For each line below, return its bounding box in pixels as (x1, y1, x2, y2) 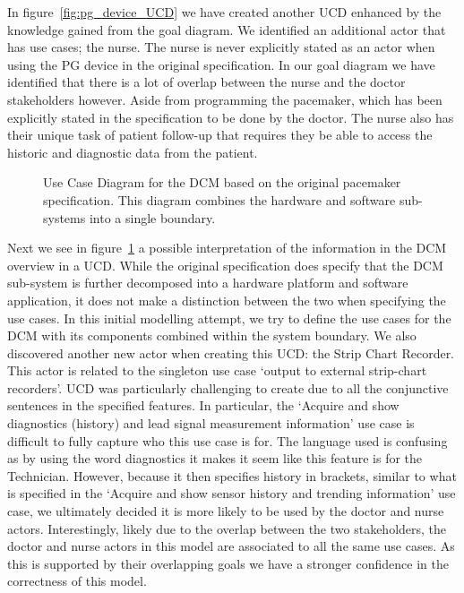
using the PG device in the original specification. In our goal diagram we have (7, 55, 435, 73)
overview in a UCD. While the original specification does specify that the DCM (7, 255, 443, 274)
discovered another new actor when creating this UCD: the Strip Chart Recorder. (7, 343, 455, 362)
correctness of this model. (7, 572, 147, 590)
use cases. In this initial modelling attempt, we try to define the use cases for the (7, 308, 451, 327)
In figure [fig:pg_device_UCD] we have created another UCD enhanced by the (7, 3, 442, 21)
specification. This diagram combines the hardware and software (43, 190, 396, 209)
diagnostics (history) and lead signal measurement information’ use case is (7, 414, 415, 433)
